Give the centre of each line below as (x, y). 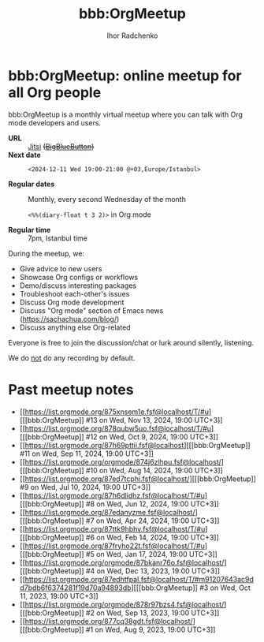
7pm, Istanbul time (58, 238)
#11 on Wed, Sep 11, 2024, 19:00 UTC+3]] (86, 454)
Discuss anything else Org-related (75, 327)
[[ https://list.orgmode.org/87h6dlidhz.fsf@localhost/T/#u (112, 495)
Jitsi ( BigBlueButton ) (61, 146)
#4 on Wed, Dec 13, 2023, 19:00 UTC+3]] (153, 571)
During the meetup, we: (46, 253)
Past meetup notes (71, 389)
